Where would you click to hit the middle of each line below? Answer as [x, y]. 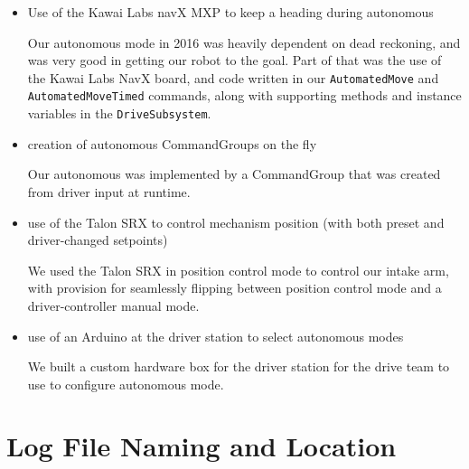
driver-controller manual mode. [113, 305]
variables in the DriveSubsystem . [119, 113]
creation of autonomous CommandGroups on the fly [172, 143]
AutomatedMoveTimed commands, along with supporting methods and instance [244, 95]
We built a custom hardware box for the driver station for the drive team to [239, 366]
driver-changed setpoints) [98, 240]
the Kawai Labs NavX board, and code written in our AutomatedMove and [233, 77]
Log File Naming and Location [202, 446]
